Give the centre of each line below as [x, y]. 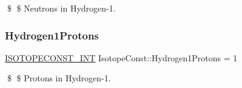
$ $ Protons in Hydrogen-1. [59, 78]
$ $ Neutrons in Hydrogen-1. [61, 8]
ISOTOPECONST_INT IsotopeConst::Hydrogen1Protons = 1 [121, 57]
